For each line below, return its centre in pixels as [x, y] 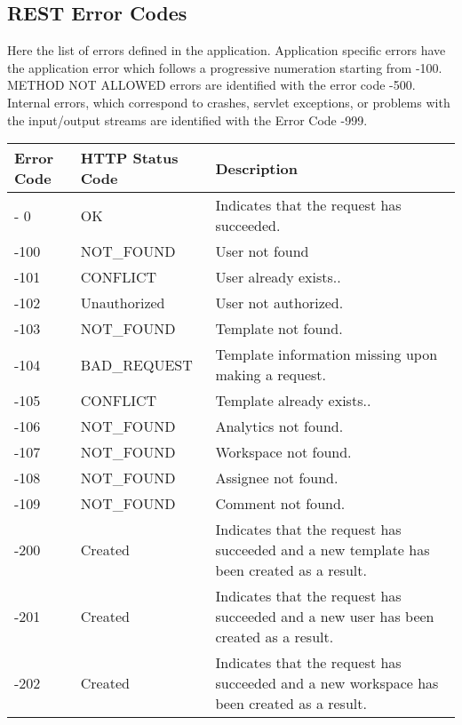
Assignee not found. [277, 478]
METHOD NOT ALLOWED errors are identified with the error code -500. [211, 85]
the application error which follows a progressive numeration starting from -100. [225, 67]
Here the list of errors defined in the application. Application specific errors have [227, 50]
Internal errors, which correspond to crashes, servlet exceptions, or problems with [229, 102]
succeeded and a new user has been [325, 617]
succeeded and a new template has [323, 550]
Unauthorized [123, 303]
